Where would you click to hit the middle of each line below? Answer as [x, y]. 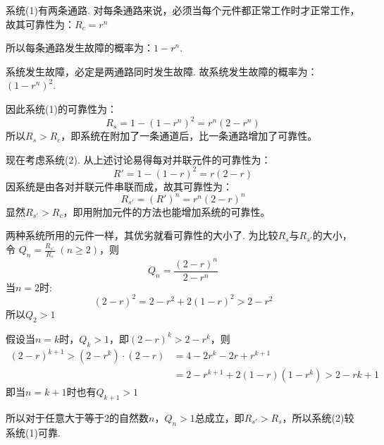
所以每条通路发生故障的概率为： [80, 48]
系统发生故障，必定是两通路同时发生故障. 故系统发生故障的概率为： [162, 71]
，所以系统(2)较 [318, 417]
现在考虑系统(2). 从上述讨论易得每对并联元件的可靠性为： [138, 159]
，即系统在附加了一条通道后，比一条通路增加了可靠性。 [189, 136]
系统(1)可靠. [33, 432]
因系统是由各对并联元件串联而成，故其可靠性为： [119, 186]
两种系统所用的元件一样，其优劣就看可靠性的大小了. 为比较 [142, 235]
